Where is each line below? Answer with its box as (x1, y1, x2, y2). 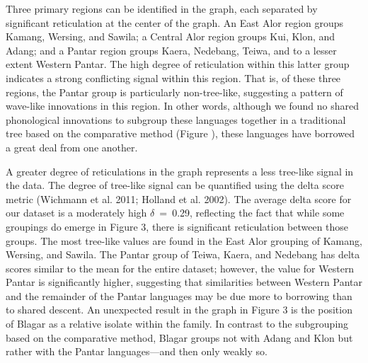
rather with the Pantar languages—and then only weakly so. (6, 344, 268, 359)
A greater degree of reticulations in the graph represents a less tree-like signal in (6, 163, 354, 178)
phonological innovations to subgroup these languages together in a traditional (6, 112, 346, 127)
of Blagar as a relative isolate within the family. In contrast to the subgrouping (6, 316, 349, 331)
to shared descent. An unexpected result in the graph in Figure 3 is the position (6, 302, 352, 317)
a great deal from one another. (6, 139, 138, 154)
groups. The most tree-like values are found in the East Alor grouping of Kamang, (6, 233, 362, 248)
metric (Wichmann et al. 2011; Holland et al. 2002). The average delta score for (6, 191, 352, 206)
